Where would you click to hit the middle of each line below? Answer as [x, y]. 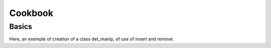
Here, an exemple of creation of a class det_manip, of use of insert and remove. [92, 39]
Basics [21, 26]
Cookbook [31, 13]
